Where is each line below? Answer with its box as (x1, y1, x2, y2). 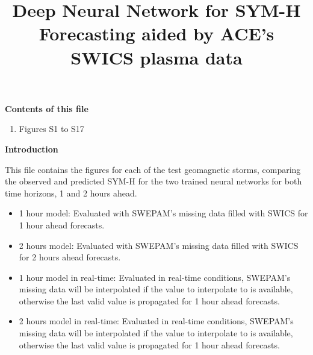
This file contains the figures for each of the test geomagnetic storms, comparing (5, 163, 301, 175)
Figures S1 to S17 (19, 122, 84, 135)
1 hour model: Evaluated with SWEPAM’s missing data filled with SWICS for (19, 207, 308, 219)
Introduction (5, 142, 58, 155)
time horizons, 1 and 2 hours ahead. (5, 186, 137, 199)
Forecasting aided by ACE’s (39, 21, 274, 46)
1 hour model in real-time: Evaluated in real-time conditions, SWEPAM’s (19, 271, 291, 283)
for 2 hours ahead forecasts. (19, 251, 121, 263)
